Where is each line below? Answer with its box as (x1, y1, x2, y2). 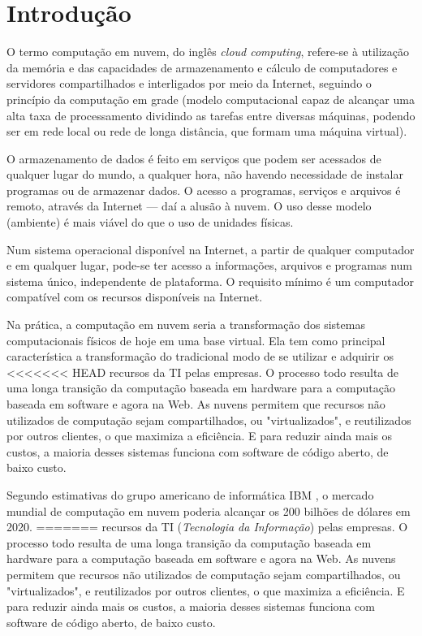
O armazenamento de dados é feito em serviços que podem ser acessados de (6, 149, 381, 167)
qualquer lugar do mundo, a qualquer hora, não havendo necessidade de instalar (6, 166, 403, 183)
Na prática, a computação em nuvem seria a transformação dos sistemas (6, 316, 365, 333)
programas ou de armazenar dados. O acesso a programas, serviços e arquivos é (6, 181, 401, 198)
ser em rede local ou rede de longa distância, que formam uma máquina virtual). (6, 123, 407, 140)
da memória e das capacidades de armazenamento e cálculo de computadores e (6, 58, 398, 76)
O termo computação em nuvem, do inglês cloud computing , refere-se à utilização (6, 43, 410, 60)
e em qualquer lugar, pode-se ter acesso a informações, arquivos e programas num (6, 257, 413, 274)
